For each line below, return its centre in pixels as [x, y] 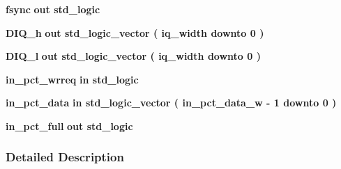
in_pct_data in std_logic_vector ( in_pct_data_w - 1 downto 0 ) [171, 103]
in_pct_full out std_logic [69, 126]
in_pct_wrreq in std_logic [72, 79]
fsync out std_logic [53, 9]
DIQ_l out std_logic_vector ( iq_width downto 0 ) [133, 56]
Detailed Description [65, 157]
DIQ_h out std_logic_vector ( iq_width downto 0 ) [135, 32]
